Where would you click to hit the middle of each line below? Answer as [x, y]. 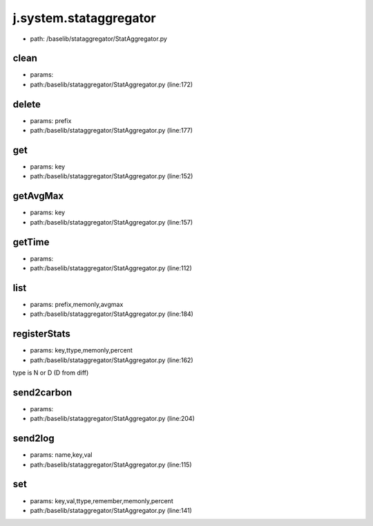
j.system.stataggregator [84, 18]
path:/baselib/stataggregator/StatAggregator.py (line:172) [112, 84]
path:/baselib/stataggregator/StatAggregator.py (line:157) [112, 222]
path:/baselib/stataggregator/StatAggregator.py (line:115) [111, 464]
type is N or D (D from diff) [51, 373]
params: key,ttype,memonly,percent [81, 350]
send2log [34, 439]
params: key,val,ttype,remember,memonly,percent [102, 500]
